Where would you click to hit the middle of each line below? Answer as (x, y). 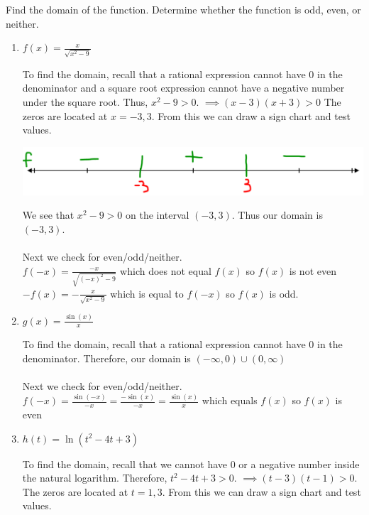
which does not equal (166, 270)
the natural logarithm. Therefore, (95, 478)
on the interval (158, 215)
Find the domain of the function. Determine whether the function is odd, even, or (183, 9)
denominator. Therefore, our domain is (106, 358)
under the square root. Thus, (85, 102)
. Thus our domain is (277, 215)
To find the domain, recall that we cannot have (125, 463)
